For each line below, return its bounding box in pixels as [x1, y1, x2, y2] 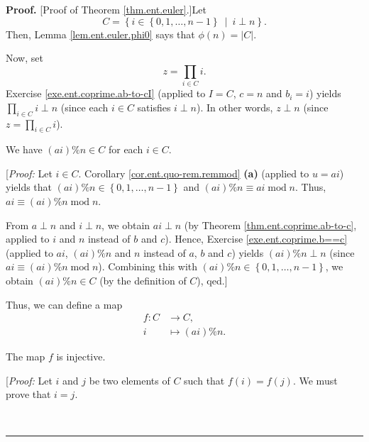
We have [6, 142, 43, 157]
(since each [60, 99, 109, 114]
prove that [6, 387, 51, 402]
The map [6, 349, 45, 364]
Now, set [6, 50, 43, 65]
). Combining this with [98, 259, 198, 274]
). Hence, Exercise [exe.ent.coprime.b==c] [165, 231, 348, 246]
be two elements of [89, 372, 170, 387]
